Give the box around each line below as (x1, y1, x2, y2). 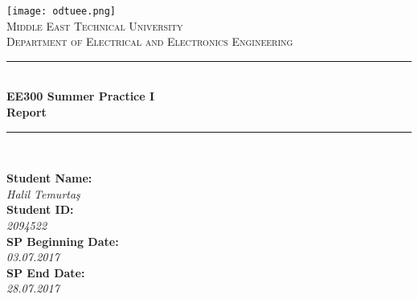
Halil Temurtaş (6, 185, 80, 202)
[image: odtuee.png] (6, 6, 117, 17)
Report (6, 104, 47, 121)
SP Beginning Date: (6, 232, 119, 249)
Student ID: (6, 201, 74, 218)
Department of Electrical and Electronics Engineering (6, 33, 293, 50)
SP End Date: (6, 264, 85, 281)
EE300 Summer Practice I (6, 88, 155, 104)
